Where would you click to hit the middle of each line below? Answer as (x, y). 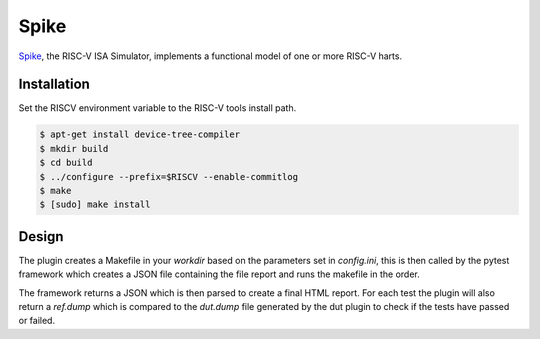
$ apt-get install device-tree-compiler (139, 134)
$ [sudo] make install (95, 204)
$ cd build (66, 163)
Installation (54, 84)
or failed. (36, 321)
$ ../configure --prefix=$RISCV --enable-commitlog (169, 176)
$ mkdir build (74, 148)
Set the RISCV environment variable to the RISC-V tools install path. (157, 108)
